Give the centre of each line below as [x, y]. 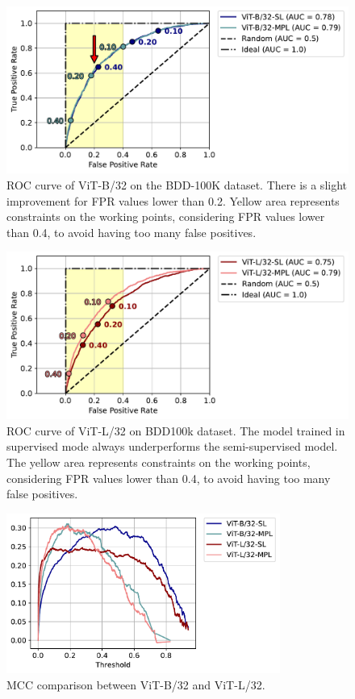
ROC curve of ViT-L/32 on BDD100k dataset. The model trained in [176, 430]
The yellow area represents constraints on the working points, [159, 462]
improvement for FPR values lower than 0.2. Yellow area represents [173, 200]
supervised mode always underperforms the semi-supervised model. [172, 446]
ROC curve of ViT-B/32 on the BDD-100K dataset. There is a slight [177, 185]
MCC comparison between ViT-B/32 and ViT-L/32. [136, 685]
